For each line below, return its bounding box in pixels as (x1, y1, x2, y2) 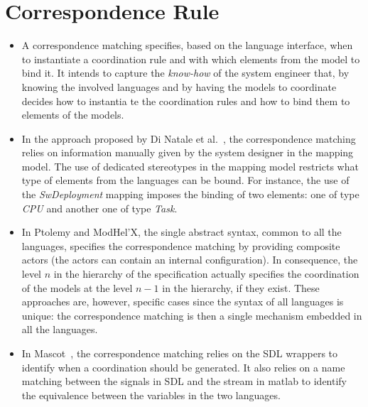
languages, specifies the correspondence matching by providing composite (21, 238, 340, 253)
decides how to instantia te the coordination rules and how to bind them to (21, 93, 350, 108)
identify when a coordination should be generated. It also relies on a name (21, 359, 345, 374)
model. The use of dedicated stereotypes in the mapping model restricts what (21, 158, 359, 173)
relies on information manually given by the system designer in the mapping (21, 145, 354, 160)
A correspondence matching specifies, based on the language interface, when (21, 38, 353, 53)
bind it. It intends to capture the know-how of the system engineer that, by (21, 65, 350, 80)
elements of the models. (21, 107, 124, 122)
